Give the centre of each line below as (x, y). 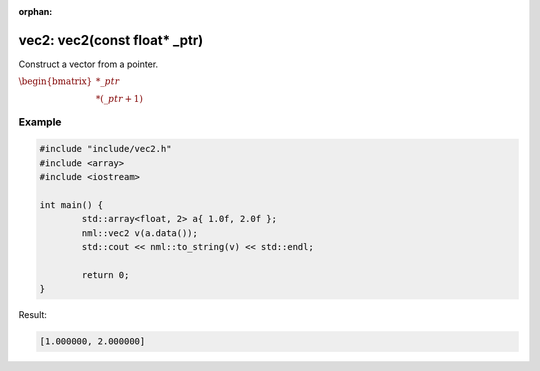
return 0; (105, 274)
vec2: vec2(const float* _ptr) (111, 40)
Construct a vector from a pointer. (88, 64)
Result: (32, 315)
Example (40, 122)
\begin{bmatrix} (55, 81)
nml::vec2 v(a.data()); (140, 233)
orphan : (35, 11)
